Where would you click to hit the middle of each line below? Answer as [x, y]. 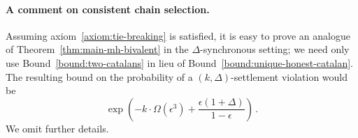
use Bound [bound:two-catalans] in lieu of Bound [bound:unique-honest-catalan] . [179, 62]
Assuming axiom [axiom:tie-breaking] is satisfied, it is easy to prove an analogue [178, 35]
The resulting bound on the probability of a [99, 76]
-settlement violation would [289, 76]
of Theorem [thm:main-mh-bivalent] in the [97, 49]
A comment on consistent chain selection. [108, 9]
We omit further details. [57, 128]
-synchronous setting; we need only [275, 49]
